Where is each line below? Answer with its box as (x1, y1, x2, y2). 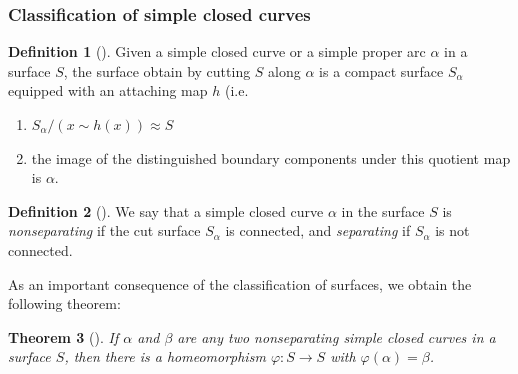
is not (435, 220, 470, 241)
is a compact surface (319, 60, 444, 81)
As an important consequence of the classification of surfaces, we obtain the (8, 273, 472, 294)
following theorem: (8, 293, 121, 314)
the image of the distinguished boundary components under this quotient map (31, 147, 511, 168)
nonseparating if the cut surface (8, 220, 201, 241)
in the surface (341, 200, 425, 221)
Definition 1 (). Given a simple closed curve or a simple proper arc (8, 41, 426, 62)
